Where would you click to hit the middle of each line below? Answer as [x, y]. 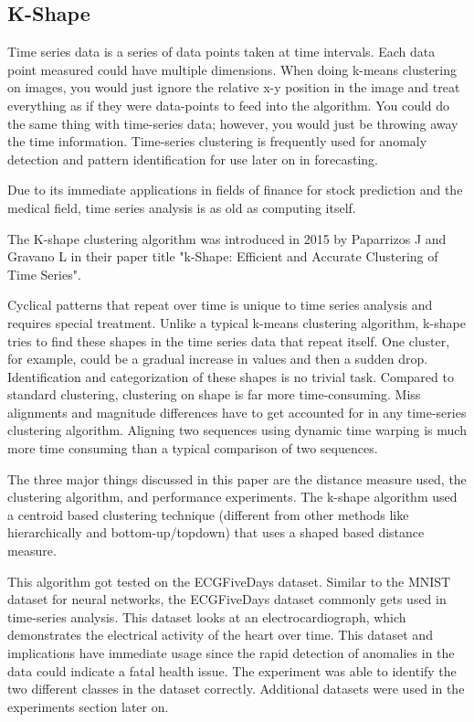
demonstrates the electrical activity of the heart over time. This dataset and [220, 635]
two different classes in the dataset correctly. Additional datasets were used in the [236, 689]
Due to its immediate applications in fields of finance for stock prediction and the [235, 190]
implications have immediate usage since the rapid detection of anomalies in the [231, 653]
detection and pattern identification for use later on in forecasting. [193, 159]
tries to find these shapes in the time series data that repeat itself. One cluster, [229, 340]
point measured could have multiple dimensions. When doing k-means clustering [232, 69]
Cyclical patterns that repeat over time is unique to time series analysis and [220, 305]
